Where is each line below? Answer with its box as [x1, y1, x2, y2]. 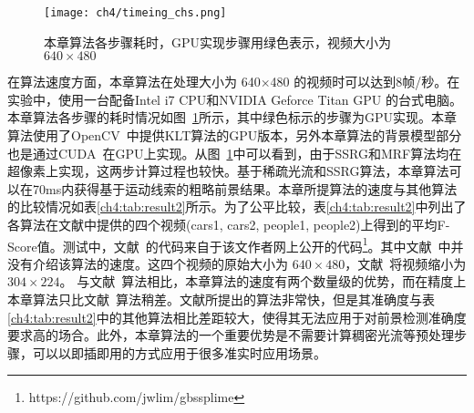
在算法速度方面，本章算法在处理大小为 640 [7, 72, 261, 91]
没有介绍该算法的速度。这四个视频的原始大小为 [7, 253, 288, 273]
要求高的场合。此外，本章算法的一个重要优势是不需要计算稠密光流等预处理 [7, 325, 454, 345]
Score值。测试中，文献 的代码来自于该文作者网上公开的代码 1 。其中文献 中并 [7, 233, 464, 255]
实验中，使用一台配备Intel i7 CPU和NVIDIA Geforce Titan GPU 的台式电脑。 [7, 89, 462, 108]
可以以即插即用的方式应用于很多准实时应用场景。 [32, 343, 326, 362]
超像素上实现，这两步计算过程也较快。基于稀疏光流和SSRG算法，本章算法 [7, 161, 449, 181]
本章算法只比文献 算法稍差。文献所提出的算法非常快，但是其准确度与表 [7, 290, 435, 309]
